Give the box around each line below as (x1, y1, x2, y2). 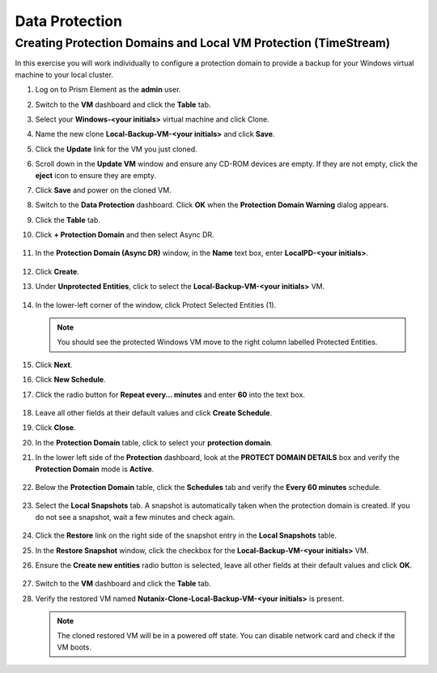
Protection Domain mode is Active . (35, 464, 155, 474)
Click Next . (35, 360, 73, 369)
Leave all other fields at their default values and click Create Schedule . (35, 407, 273, 417)
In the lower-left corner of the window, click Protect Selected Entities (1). (35, 300, 277, 309)
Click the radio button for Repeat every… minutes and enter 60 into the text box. (35, 390, 305, 399)
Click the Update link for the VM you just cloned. (35, 144, 197, 154)
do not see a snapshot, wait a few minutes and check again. (35, 512, 235, 522)
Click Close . (35, 423, 76, 432)
